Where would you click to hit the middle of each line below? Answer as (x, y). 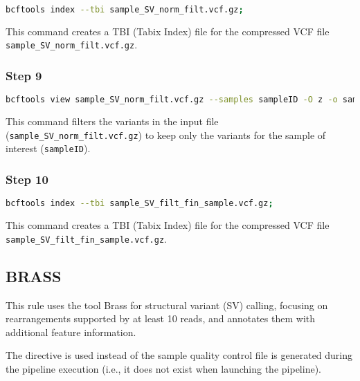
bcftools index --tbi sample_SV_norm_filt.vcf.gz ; (125, 10)
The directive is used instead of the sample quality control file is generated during (179, 355)
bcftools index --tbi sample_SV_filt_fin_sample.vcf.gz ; (139, 204)
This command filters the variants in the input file (112, 121)
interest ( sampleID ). (48, 148)
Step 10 (27, 179)
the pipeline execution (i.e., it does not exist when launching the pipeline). (163, 369)
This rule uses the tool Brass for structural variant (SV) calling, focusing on (167, 305)
